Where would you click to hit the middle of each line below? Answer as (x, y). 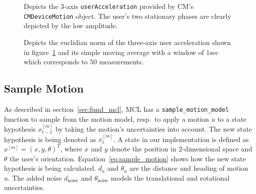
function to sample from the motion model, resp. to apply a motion (107, 119)
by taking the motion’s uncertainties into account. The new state (154, 128)
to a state (232, 119)
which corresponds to (56, 62)
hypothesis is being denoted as (50, 139)
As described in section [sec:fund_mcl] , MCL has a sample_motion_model (117, 109)
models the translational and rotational (170, 177)
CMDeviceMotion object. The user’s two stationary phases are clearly (128, 16)
